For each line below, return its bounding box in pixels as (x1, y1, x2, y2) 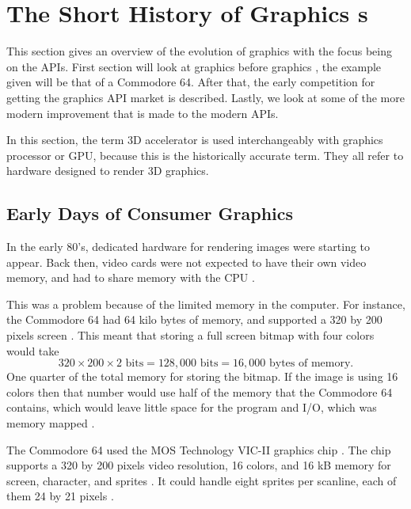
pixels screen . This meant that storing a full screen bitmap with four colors (6, 327, 375, 344)
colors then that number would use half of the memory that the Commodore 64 (6, 383, 393, 400)
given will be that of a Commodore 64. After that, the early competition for (6, 74, 375, 90)
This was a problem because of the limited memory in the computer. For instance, (6, 295, 405, 312)
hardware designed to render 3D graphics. (6, 162, 209, 179)
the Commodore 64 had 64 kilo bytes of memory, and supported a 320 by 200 (6, 311, 382, 328)
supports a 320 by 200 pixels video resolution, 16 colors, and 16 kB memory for (6, 457, 391, 473)
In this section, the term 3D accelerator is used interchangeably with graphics (6, 131, 383, 148)
